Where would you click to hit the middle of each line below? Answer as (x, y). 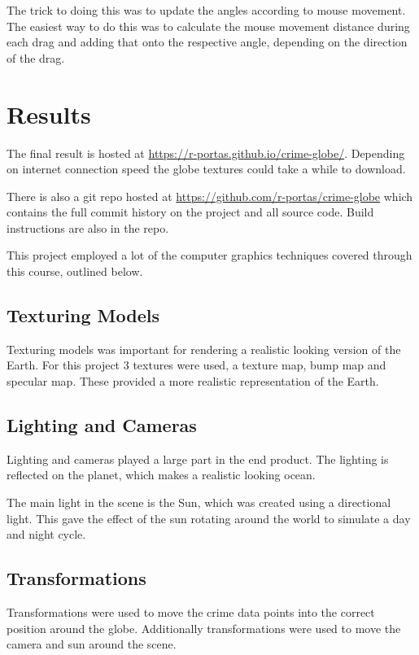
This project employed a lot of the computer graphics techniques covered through (209, 255)
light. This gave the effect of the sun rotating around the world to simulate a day (209, 518)
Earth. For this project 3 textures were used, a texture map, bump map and (196, 365)
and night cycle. (46, 534)
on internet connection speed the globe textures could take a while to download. (206, 169)
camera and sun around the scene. (92, 644)
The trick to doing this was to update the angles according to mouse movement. (206, 10)
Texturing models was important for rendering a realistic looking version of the (204, 349)
